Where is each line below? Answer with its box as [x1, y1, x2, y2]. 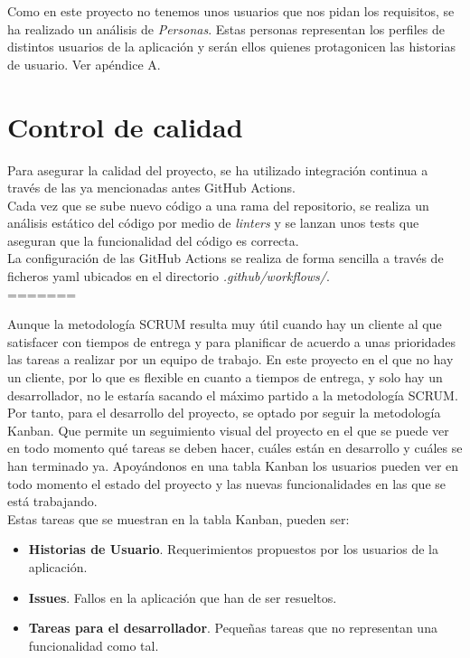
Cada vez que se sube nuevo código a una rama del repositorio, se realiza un [7, 195, 429, 214]
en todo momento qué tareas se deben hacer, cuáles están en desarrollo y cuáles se [7, 438, 463, 457]
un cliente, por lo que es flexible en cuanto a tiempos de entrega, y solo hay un [7, 368, 443, 387]
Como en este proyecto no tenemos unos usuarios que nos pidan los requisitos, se [7, 2, 455, 20]
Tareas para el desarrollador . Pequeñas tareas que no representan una [28, 618, 437, 637]
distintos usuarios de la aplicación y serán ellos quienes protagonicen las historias [7, 37, 456, 56]
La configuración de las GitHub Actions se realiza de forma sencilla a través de [7, 249, 444, 268]
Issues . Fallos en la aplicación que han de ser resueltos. [28, 587, 337, 606]
